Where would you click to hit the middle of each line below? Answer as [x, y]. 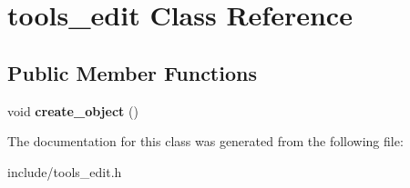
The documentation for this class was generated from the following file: [205, 141]
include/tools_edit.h [65, 171]
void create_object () [73, 110]
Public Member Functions [132, 72]
